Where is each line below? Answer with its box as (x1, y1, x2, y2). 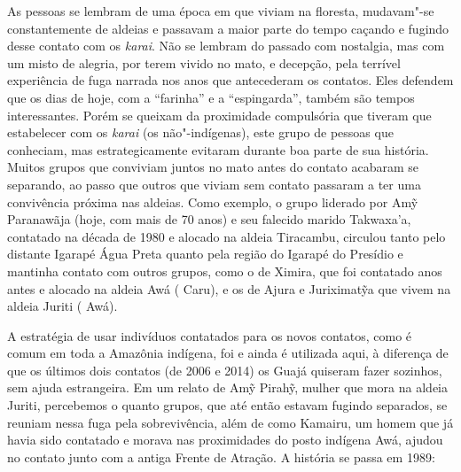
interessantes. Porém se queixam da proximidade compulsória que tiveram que (7, 105, 432, 124)
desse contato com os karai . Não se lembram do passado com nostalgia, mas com (7, 36, 445, 55)
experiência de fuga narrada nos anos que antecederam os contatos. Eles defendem (7, 71, 454, 89)
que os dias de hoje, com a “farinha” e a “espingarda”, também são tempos (7, 88, 415, 106)
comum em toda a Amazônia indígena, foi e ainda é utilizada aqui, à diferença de (7, 344, 449, 362)
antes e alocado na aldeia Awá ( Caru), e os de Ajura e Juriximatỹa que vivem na (7, 279, 451, 298)
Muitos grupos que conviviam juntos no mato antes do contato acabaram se (7, 158, 419, 176)
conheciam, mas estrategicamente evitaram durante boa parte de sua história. (7, 140, 429, 159)
